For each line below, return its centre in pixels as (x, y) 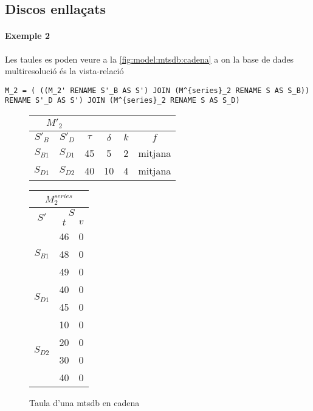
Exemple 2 (28, 36)
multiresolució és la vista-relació (64, 71)
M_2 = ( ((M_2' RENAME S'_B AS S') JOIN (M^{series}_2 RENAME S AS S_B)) (157, 90)
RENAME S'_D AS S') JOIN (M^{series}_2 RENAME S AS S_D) (122, 101)
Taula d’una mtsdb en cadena (84, 402)
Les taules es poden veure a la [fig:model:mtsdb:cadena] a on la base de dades (150, 59)
